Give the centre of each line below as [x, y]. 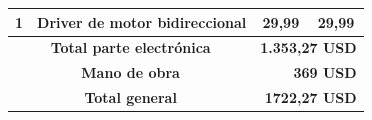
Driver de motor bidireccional [142, 21]
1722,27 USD [310, 97]
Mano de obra [130, 72]
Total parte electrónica [130, 47]
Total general [130, 97]
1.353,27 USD [308, 47]
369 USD [325, 72]
